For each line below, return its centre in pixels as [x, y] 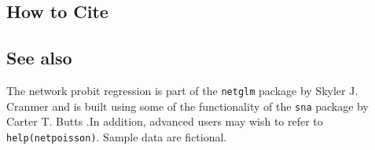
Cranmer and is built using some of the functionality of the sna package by [187, 106]
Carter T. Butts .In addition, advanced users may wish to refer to [165, 121]
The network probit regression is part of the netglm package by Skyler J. [182, 90]
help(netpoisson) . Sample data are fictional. [117, 136]
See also [39, 58]
